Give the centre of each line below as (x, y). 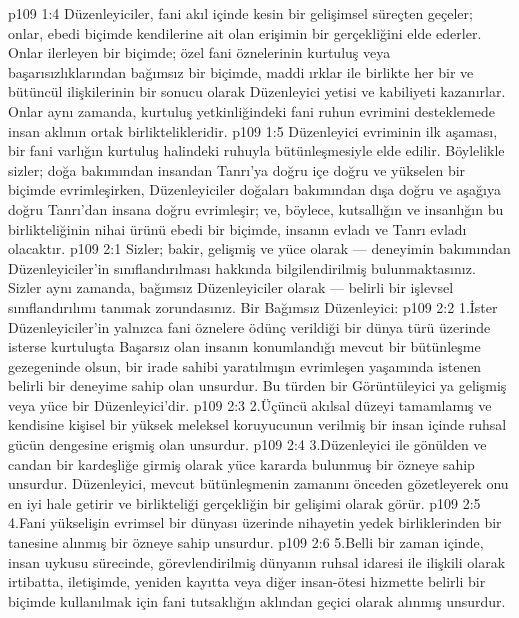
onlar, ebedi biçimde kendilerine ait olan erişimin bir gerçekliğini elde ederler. (245, 32)
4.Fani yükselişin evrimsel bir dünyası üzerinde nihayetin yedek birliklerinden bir (255, 522)
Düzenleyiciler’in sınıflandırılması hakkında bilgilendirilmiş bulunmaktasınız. (242, 267)
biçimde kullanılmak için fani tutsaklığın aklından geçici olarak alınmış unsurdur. (257, 600)
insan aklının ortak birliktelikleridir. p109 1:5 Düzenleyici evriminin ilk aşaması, (253, 130)
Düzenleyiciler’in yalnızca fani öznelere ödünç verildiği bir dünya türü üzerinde (249, 326)
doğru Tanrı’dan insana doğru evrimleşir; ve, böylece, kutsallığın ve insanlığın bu (256, 208)
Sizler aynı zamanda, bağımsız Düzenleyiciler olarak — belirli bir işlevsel (231, 287)
